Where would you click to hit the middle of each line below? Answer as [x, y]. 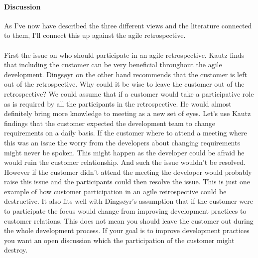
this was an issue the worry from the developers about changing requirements [122, 142]
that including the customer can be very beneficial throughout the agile [113, 64]
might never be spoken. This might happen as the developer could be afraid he [124, 152]
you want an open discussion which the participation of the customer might [119, 240]
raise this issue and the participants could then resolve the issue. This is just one [127, 182]
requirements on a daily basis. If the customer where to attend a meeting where [126, 133]
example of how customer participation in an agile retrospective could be [115, 191]
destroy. [16, 250]
